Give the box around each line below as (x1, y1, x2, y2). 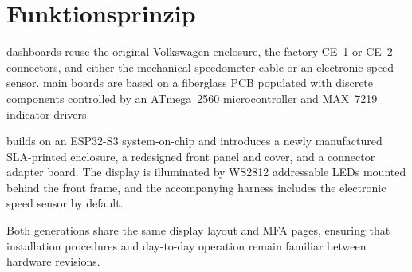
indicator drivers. (6, 105, 90, 122)
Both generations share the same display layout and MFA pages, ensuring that (6, 222, 390, 238)
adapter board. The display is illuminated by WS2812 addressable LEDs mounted (6, 164, 406, 180)
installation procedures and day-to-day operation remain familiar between (6, 237, 367, 254)
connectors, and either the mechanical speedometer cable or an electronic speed (6, 58, 394, 75)
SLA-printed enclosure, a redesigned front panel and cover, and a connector (6, 148, 375, 164)
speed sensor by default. (6, 195, 124, 211)
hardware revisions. (6, 253, 100, 270)
